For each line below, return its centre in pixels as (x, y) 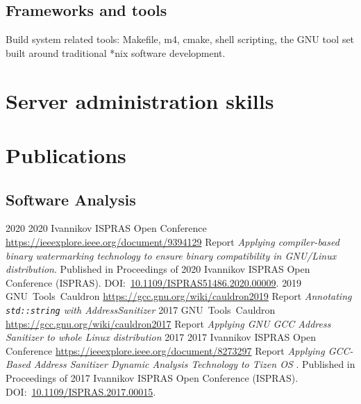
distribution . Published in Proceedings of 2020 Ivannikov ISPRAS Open (158, 269)
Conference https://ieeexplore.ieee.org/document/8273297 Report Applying (165, 350)
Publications (66, 154)
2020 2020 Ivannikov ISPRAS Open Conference (106, 228)
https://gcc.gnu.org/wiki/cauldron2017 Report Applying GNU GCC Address (168, 323)
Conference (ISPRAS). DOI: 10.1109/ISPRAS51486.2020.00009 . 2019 (154, 282)
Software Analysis (71, 199)
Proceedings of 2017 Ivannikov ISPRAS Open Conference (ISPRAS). (152, 377)
